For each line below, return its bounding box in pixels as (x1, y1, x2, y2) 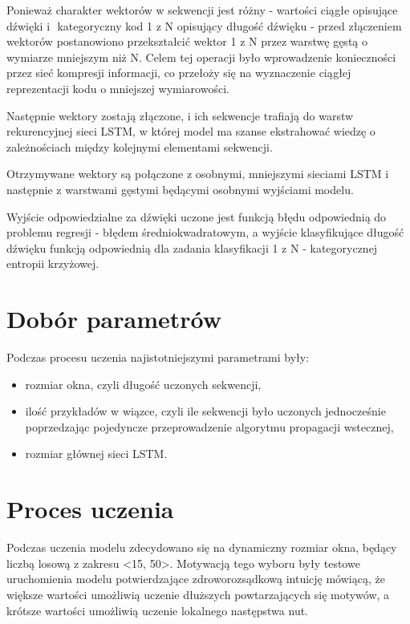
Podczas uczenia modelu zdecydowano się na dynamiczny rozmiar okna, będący (6, 539, 397, 556)
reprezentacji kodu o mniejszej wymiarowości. (6, 79, 229, 96)
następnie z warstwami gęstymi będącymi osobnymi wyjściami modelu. (6, 180, 354, 197)
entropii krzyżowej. (6, 255, 99, 272)
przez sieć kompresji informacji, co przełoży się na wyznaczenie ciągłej (6, 64, 351, 81)
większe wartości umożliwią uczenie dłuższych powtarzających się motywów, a (6, 586, 390, 602)
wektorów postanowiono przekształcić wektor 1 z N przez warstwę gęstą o (6, 33, 367, 50)
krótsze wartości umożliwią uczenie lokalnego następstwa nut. (6, 602, 309, 618)
